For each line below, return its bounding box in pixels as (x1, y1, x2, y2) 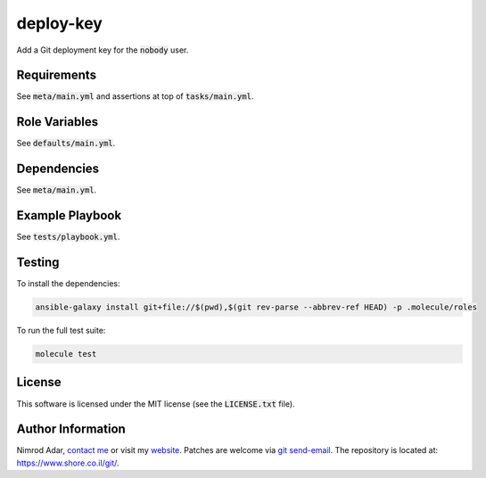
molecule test (35, 349, 97, 359)
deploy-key (16, 13, 103, 33)
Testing (16, 254, 60, 269)
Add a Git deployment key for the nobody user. (16, 45, 189, 55)
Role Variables (16, 114, 98, 129)
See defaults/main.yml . (16, 138, 116, 149)
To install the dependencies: (16, 278, 120, 289)
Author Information (16, 422, 127, 437)
